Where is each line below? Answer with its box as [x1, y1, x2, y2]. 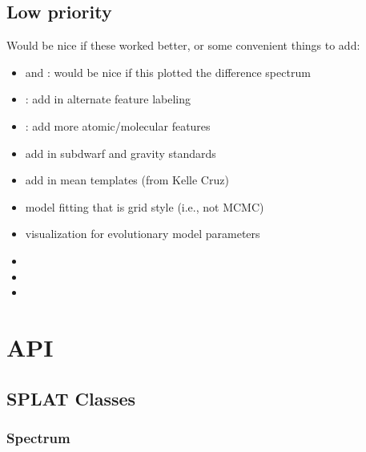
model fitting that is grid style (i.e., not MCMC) [25, 198, 264, 215]
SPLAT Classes [6, 385, 136, 410]
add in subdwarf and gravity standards [25, 144, 216, 161]
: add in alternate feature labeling [25, 91, 191, 107]
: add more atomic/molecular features [25, 117, 211, 134]
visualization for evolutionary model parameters [25, 225, 260, 242]
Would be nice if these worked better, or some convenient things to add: [6, 37, 360, 54]
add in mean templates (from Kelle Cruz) [25, 172, 229, 188]
